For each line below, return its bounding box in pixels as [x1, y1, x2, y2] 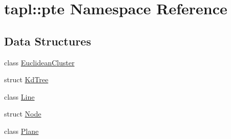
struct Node [4, 108, 41, 119]
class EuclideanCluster [4, 57, 75, 67]
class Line [4, 91, 35, 102]
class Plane [4, 125, 39, 136]
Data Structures [4, 33, 91, 49]
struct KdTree [4, 74, 49, 85]
